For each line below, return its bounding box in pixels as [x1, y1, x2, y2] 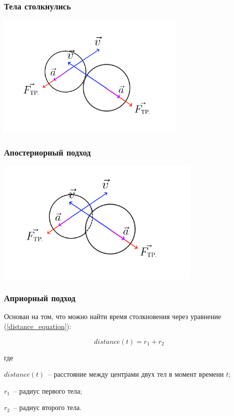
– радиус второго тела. [13, 402, 82, 413]
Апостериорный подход [4, 146, 91, 158]
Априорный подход [4, 292, 76, 304]
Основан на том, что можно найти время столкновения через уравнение [4, 311, 221, 322]
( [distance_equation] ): [4, 321, 72, 331]
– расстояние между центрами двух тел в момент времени [48, 369, 224, 379]
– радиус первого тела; [13, 385, 82, 396]
